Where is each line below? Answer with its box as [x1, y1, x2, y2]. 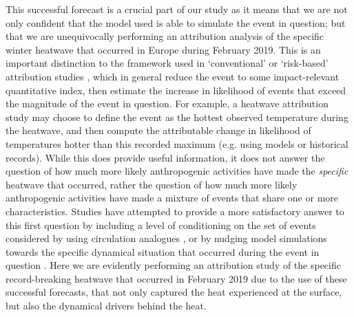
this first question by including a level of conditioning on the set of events [6, 217, 316, 232]
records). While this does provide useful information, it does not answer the [6, 150, 325, 164]
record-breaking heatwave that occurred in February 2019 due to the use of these [6, 271, 347, 285]
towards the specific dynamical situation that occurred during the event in [6, 244, 320, 259]
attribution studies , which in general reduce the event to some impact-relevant [6, 69, 340, 83]
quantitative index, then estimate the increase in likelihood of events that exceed [6, 83, 346, 97]
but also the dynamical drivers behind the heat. [6, 298, 207, 313]
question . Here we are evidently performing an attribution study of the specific [6, 258, 341, 272]
